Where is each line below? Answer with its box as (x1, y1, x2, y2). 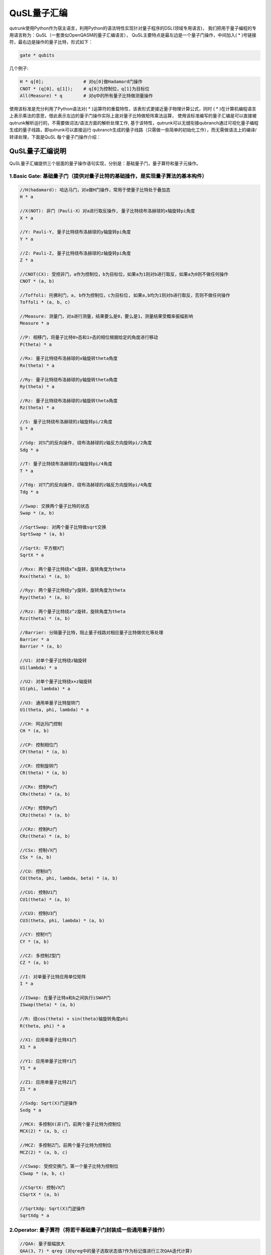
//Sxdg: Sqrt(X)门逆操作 (20, 1100, 78, 1106)
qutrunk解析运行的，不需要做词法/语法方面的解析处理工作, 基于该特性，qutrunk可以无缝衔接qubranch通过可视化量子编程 (9, 119, 258, 125)
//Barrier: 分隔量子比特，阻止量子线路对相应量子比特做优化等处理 (20, 630, 164, 635)
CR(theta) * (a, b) (20, 770, 68, 776)
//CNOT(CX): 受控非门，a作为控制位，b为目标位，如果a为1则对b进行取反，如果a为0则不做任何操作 (20, 271, 228, 277)
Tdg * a (20, 489, 39, 494)
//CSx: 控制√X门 (20, 847, 57, 853)
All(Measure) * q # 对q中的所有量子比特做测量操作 (20, 93, 153, 99)
